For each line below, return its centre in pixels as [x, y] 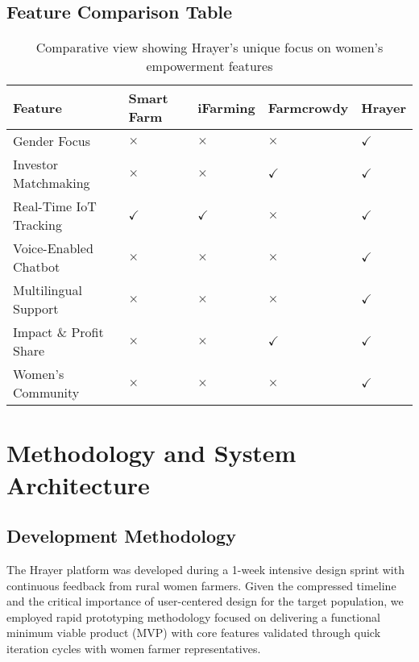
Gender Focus [52, 141]
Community [46, 393]
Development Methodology [121, 536]
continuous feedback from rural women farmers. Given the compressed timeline [201, 585]
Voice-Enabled [53, 248]
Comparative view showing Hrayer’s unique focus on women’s [209, 48]
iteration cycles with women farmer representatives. [134, 648]
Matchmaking [52, 183]
